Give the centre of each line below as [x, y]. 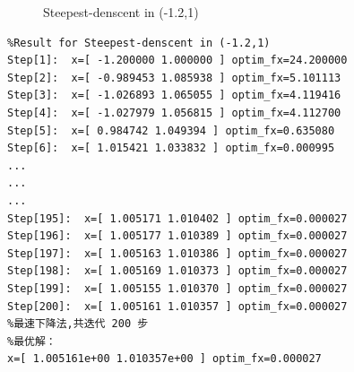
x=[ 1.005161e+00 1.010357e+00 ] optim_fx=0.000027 [164, 359]
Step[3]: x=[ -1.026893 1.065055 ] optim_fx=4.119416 [174, 95]
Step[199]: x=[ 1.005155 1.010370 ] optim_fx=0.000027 [177, 288]
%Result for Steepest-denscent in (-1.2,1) [139, 43]
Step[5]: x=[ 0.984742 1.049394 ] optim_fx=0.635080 [171, 130]
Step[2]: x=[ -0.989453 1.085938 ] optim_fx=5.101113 [174, 78]
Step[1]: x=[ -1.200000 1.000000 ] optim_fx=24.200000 [177, 61]
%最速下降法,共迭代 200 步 [78, 324]
